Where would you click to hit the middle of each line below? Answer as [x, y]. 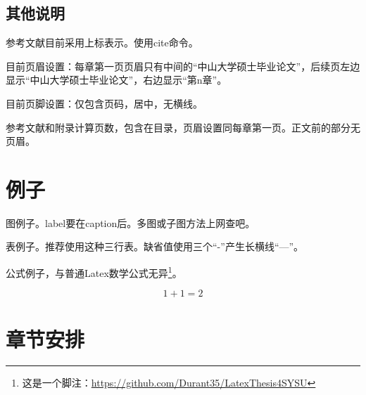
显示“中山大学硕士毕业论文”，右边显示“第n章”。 [116, 80]
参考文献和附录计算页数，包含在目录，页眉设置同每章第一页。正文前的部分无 [183, 127]
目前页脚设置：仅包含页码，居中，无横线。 [104, 103]
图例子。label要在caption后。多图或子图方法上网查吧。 [131, 222]
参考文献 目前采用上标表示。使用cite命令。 [102, 43]
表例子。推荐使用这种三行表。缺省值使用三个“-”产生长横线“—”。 [155, 246]
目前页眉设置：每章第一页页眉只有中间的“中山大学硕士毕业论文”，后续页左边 [183, 66]
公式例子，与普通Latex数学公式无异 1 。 [94, 272]
